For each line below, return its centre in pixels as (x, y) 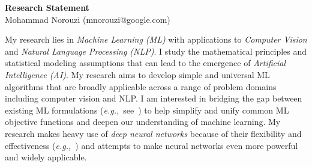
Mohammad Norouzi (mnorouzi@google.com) (88, 19)
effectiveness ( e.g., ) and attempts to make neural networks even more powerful (151, 145)
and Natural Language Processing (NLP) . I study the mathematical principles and (156, 51)
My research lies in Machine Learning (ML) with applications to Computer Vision (156, 39)
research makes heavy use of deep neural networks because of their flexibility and (153, 133)
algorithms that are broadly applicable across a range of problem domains (141, 86)
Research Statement (47, 7)
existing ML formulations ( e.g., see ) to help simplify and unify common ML (147, 110)
